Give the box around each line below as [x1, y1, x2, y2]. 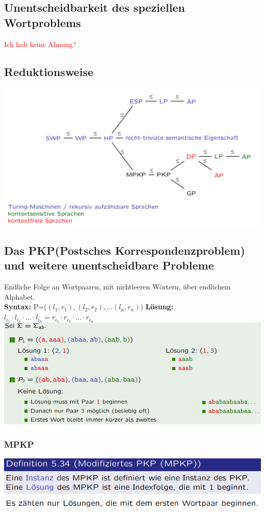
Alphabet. [4, 291, 35, 302]
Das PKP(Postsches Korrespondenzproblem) [4, 242, 245, 258]
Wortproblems [4, 14, 81, 30]
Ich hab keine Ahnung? [4, 38, 76, 49]
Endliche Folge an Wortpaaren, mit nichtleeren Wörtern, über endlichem [4, 281, 231, 292]
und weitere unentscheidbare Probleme [4, 257, 214, 273]
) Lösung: [140, 301, 174, 312]
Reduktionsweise [4, 63, 94, 79]
